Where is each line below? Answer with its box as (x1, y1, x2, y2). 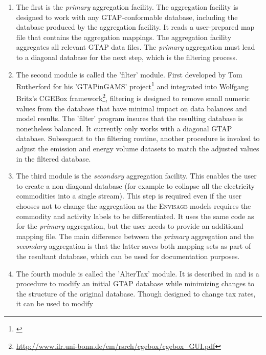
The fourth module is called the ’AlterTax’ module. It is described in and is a (16, 268, 259, 279)
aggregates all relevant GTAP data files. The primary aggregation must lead (16, 42, 255, 52)
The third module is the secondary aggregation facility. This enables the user (16, 170, 257, 181)
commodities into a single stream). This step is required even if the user (16, 190, 241, 201)
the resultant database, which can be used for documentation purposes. (16, 250, 240, 261)
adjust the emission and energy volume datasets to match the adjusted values (16, 143, 259, 154)
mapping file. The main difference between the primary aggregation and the (16, 230, 254, 241)
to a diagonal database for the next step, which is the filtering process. (16, 51, 237, 62)
